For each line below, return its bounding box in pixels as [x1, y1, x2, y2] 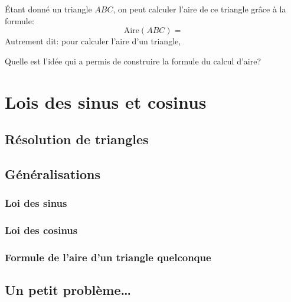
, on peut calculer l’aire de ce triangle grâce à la [113, 3, 286, 15]
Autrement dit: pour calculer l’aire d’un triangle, [5, 35, 181, 47]
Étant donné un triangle [5, 3, 92, 15]
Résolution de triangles [5, 130, 149, 148]
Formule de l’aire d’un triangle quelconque [5, 249, 211, 264]
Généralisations [5, 164, 101, 183]
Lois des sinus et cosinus [5, 89, 207, 113]
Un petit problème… [5, 281, 132, 299]
